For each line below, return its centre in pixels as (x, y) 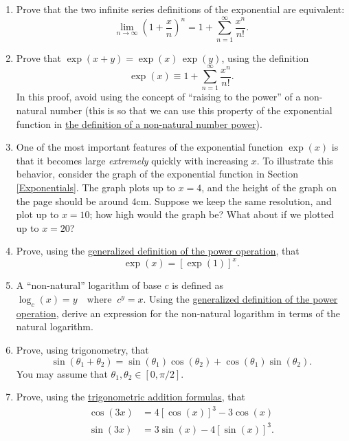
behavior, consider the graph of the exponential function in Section (157, 174)
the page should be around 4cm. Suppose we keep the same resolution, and (174, 201)
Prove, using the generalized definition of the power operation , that (158, 251)
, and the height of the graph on (269, 187)
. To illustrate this (295, 160)
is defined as (198, 285)
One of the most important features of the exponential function (149, 147)
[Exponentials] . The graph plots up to (95, 187)
